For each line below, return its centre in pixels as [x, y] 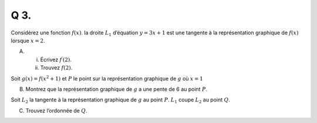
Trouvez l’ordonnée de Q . [56, 110]
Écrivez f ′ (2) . [56, 59]
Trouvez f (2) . [56, 68]
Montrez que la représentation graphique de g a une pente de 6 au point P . [117, 89]
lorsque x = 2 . [28, 40]
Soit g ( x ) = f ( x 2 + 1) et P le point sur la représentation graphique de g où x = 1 [107, 78]
